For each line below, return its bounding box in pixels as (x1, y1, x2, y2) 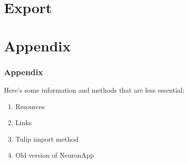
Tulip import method (15, 133, 79, 144)
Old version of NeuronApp (15, 150, 94, 160)
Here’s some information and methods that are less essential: (4, 84, 185, 95)
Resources (15, 101, 45, 111)
